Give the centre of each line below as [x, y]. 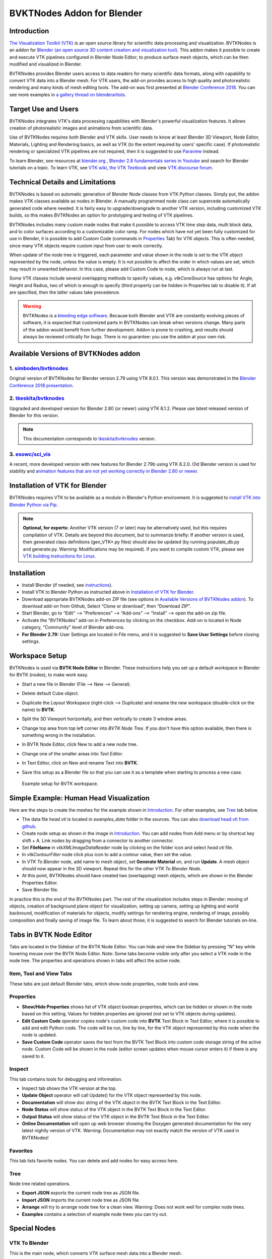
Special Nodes [32, 1229]
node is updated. [40, 1035]
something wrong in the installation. [59, 735]
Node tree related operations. [40, 1184]
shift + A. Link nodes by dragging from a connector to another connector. [98, 841]
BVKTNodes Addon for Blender [76, 13]
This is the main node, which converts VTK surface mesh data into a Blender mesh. [96, 1253]
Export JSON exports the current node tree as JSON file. [81, 1193]
